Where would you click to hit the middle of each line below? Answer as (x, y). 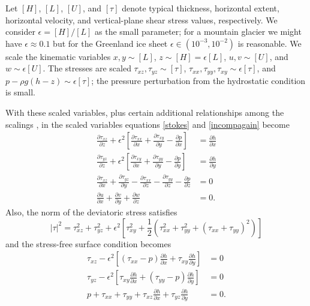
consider (20, 31)
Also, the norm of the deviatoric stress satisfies (91, 212)
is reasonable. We (270, 43)
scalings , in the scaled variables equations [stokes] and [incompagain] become (148, 124)
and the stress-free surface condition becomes (88, 243)
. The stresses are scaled (87, 68)
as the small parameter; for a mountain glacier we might (198, 31)
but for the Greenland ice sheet (110, 43)
